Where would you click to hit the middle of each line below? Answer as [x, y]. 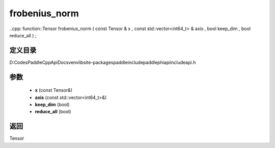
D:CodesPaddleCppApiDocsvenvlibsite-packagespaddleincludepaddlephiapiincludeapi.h [103, 62]
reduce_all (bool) [53, 112]
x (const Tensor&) [54, 90]
